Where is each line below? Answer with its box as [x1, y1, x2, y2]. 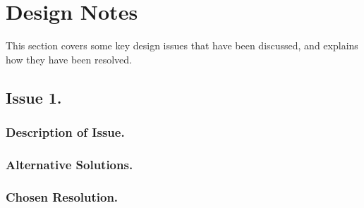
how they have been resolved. [6, 51, 132, 66]
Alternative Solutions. [6, 155, 133, 173]
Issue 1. [6, 86, 62, 108]
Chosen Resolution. [6, 188, 119, 205]
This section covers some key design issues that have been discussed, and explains [6, 38, 358, 53]
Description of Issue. [6, 123, 125, 141]
